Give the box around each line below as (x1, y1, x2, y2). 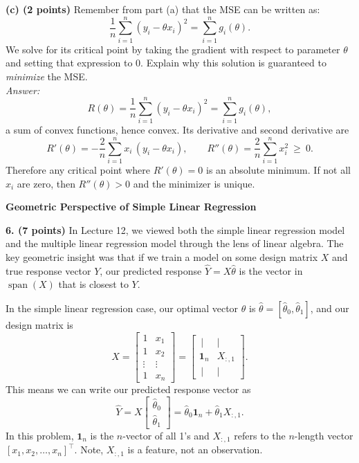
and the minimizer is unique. (133, 176, 255, 190)
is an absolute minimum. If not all (206, 162, 351, 176)
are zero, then (17, 176, 75, 190)
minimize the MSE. (6, 69, 88, 83)
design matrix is (6, 317, 73, 332)
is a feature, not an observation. (127, 442, 263, 457)
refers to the (234, 428, 286, 442)
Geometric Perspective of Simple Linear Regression (6, 199, 257, 214)
